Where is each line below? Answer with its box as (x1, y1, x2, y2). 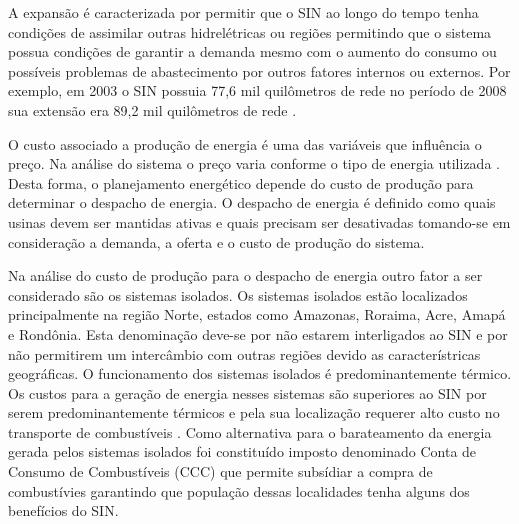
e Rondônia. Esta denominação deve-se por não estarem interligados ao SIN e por (8, 323, 508, 344)
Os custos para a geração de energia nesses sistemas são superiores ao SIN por (8, 382, 487, 403)
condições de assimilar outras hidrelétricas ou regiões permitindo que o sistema (8, 21, 492, 42)
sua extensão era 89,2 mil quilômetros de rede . (8, 99, 297, 120)
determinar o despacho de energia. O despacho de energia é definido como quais (8, 192, 496, 213)
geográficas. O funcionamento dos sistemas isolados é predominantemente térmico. (8, 363, 512, 384)
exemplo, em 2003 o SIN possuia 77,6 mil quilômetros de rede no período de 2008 (8, 80, 507, 101)
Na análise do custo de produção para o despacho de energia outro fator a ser (8, 265, 483, 286)
